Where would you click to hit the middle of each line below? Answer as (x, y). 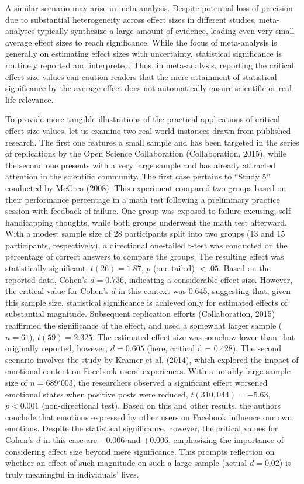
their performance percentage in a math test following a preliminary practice (143, 199)
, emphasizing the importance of (226, 439)
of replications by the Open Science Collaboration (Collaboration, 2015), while (146, 153)
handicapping (29, 222)
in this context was (152, 291)
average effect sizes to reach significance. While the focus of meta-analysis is (141, 42)
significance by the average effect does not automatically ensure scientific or (141, 88)
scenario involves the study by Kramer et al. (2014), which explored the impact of (152, 359)
